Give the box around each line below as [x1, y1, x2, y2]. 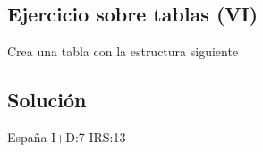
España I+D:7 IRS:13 [7, 128, 126, 146]
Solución [7, 86, 87, 114]
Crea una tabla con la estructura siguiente [7, 42, 239, 61]
